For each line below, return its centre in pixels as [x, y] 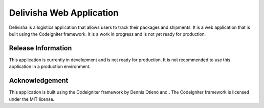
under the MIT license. [32, 99]
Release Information [41, 48]
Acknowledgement [39, 81]
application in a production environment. [50, 66]
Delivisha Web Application [64, 13]
